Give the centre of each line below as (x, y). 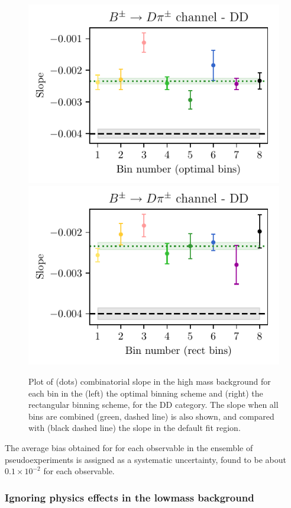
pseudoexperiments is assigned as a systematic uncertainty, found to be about (145, 459)
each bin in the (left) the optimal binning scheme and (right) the (146, 393)
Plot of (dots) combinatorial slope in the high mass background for (150, 381)
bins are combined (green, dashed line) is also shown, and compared (151, 416)
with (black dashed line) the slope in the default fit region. (135, 428)
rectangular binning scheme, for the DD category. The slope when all (153, 405)
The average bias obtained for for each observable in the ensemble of (129, 447)
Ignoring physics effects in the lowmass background (130, 497)
